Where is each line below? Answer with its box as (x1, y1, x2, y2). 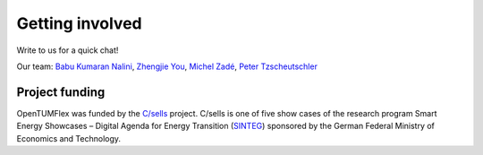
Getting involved (16, 13, 142, 33)
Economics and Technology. (16, 133, 121, 143)
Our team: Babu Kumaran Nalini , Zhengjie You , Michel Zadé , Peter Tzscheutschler (16, 61, 318, 72)
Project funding (16, 84, 106, 99)
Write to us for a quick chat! (16, 45, 119, 56)
